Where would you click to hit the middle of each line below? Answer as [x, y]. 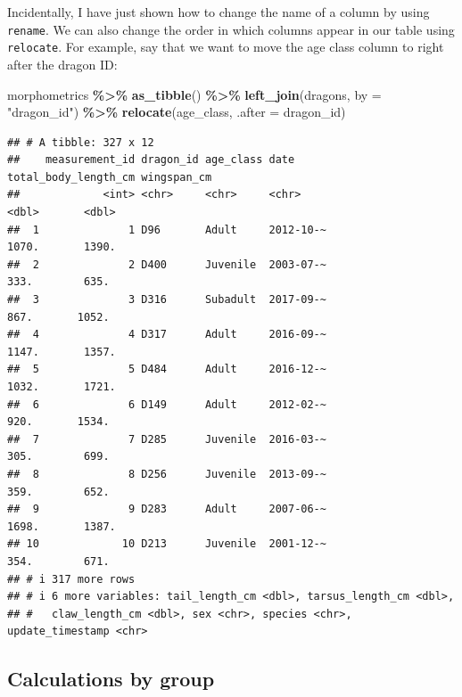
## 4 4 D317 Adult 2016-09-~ [167, 335]
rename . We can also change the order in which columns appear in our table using [231, 29]
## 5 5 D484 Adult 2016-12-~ [167, 369]
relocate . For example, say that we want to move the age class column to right [226, 47]
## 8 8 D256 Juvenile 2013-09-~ [167, 474]
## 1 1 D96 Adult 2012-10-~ [167, 230]
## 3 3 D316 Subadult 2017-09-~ [167, 300]
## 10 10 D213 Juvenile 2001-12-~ [167, 544]
